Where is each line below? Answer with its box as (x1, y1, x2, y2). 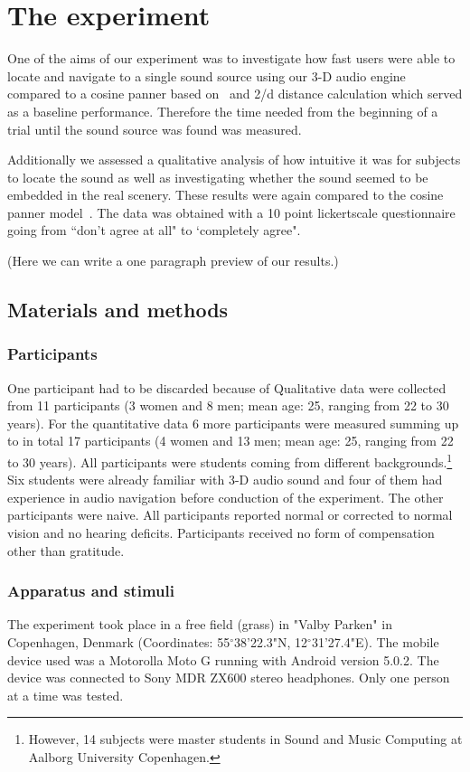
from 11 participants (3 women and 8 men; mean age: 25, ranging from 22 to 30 (7, 396, 449, 415)
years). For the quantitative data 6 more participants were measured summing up (7, 413, 459, 432)
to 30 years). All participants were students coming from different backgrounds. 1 (7, 450, 453, 471)
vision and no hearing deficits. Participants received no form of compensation (7, 523, 435, 542)
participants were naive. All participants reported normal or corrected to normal (7, 505, 453, 524)
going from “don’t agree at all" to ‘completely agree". (7, 221, 301, 240)
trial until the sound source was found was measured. (7, 119, 302, 138)
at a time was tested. (7, 685, 124, 704)
